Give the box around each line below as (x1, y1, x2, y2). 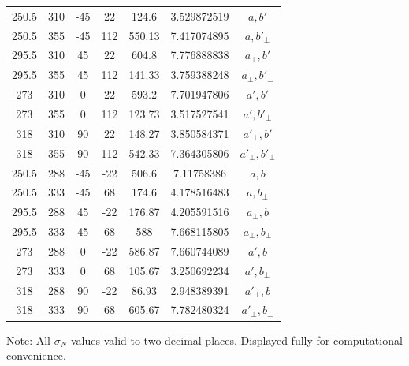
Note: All (6, 331, 50, 348)
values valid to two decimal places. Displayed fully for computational (70, 331, 403, 348)
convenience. (6, 347, 66, 364)
